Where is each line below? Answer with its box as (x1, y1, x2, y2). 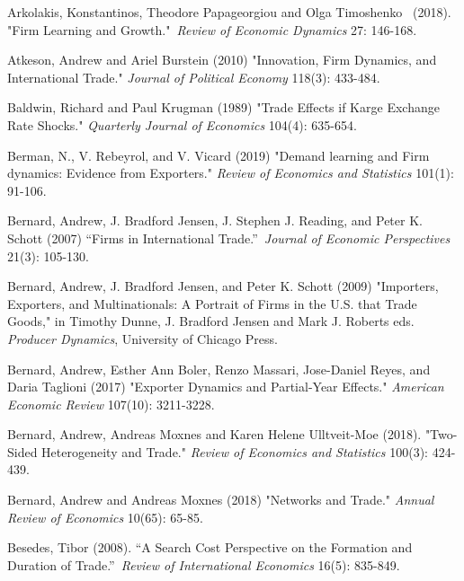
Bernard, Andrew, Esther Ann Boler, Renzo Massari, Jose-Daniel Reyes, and (7, 359, 431, 378)
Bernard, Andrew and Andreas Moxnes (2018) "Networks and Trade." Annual (7, 490, 434, 509)
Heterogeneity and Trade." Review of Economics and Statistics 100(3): (41, 442, 428, 461)
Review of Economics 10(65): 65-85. (7, 507, 203, 526)
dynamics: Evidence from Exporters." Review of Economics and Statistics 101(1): (7, 163, 454, 182)
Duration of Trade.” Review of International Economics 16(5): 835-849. (7, 555, 400, 574)
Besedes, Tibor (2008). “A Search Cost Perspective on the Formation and (7, 538, 413, 557)
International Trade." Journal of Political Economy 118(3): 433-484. (7, 67, 380, 86)
